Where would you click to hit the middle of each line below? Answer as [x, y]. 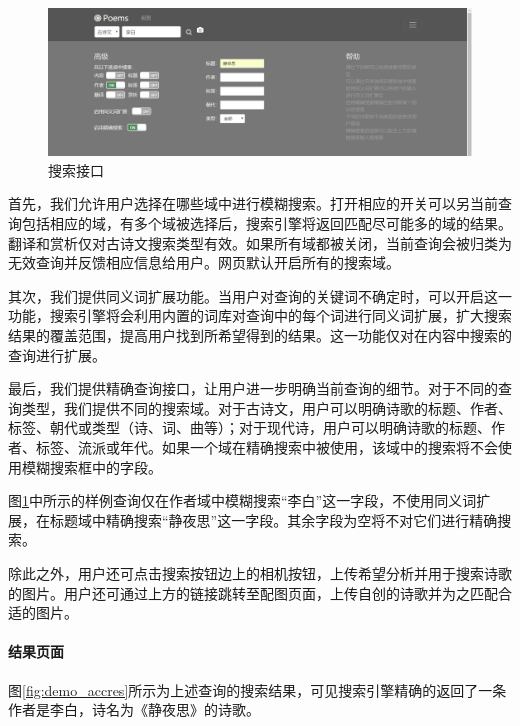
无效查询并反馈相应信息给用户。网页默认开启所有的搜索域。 [204, 262]
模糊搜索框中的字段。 [91, 466]
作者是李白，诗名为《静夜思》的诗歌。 [134, 709]
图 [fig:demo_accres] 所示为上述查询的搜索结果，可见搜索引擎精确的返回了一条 [257, 689]
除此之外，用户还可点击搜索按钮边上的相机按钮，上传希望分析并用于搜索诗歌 [260, 572]
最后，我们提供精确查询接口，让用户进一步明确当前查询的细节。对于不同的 [253, 388]
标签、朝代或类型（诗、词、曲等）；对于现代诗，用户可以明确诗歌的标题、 [249, 427]
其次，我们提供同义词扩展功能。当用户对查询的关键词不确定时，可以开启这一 [260, 295]
